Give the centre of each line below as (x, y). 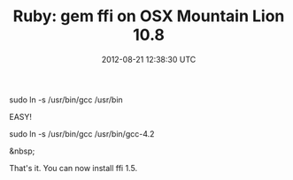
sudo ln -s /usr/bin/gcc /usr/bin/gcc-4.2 (82, 133)
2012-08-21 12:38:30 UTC (149, 59)
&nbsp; (22, 151)
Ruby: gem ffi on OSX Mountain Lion (149, 16)
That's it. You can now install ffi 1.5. (73, 168)
